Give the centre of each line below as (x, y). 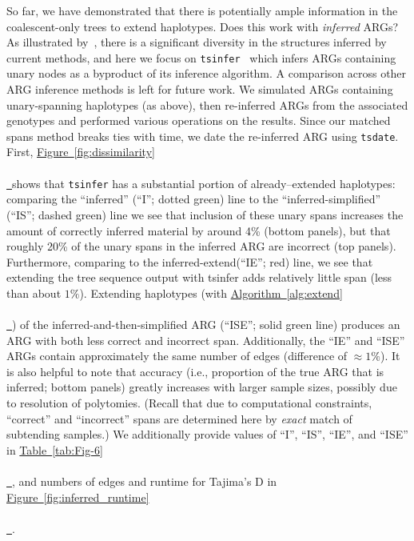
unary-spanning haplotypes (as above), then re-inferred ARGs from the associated (207, 104)
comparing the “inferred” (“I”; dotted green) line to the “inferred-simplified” (194, 199)
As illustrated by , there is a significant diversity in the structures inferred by (197, 42)
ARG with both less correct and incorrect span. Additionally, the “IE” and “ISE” (206, 340)
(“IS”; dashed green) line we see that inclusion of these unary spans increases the (205, 214)
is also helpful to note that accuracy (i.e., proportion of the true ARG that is (195, 371)
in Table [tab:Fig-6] (55, 449)
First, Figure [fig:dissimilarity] (81, 152)
